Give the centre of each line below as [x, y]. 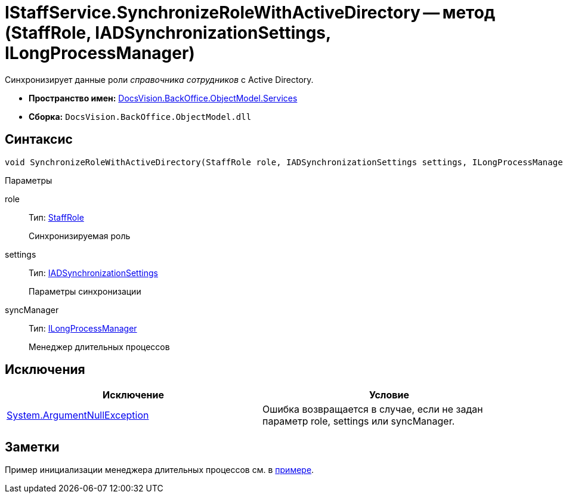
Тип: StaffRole [56, 217]
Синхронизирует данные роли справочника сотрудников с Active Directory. [159, 79]
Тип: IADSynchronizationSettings [93, 273]
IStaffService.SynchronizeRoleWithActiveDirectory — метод [250, 13]
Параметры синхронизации [85, 291]
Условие [389, 395]
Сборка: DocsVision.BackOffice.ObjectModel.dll [140, 116]
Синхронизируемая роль [80, 236]
